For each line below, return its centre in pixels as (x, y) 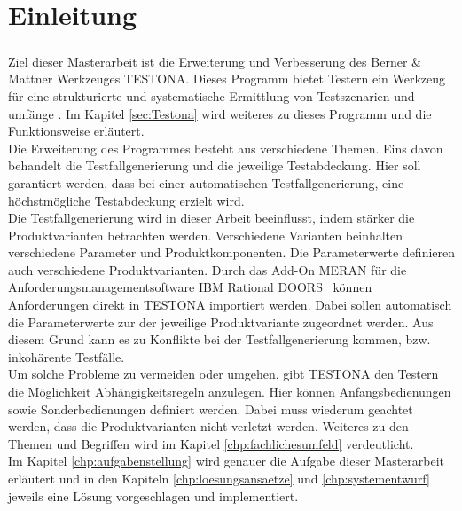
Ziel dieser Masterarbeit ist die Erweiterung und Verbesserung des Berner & (215, 61)
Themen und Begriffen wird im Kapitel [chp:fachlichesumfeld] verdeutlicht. (211, 443)
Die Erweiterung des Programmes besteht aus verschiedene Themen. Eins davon (226, 148)
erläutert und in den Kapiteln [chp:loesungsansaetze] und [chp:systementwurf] (219, 478)
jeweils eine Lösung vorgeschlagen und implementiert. (153, 495)
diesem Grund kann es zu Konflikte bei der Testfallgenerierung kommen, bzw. (219, 339)
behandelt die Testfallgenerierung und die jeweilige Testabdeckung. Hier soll (215, 165)
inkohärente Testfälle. (67, 356)
